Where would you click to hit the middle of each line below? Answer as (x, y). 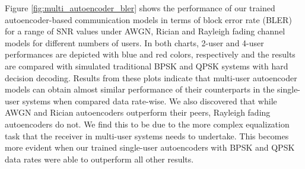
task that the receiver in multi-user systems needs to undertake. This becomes (147, 135)
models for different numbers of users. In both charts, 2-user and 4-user (134, 42)
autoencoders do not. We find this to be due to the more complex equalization (147, 124)
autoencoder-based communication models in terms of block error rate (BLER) (148, 19)
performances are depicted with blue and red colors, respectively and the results (150, 54)
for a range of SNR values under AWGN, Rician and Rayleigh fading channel (145, 31)
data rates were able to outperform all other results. (99, 159)
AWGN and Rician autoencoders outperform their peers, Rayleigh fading (138, 112)
